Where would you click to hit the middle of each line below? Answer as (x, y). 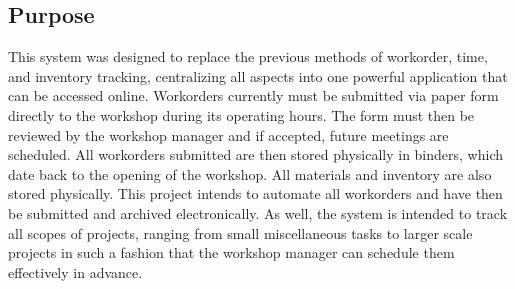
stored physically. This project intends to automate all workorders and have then (255, 193)
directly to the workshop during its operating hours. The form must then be (241, 114)
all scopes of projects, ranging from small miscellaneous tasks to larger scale (240, 232)
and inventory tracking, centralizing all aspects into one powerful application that (258, 75)
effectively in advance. (75, 271)
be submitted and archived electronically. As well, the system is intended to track (258, 212)
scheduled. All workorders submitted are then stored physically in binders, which (255, 154)
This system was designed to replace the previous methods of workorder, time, (248, 56)
